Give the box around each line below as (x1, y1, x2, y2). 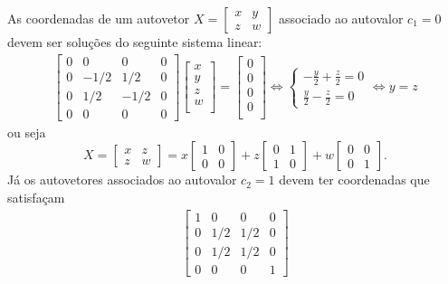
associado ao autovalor (278, 9, 404, 27)
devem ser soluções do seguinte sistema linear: (7, 33, 262, 51)
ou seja (7, 122, 46, 141)
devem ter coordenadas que (279, 170, 430, 189)
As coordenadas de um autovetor (7, 9, 190, 27)
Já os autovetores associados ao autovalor (7, 170, 237, 189)
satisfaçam (7, 187, 65, 206)
